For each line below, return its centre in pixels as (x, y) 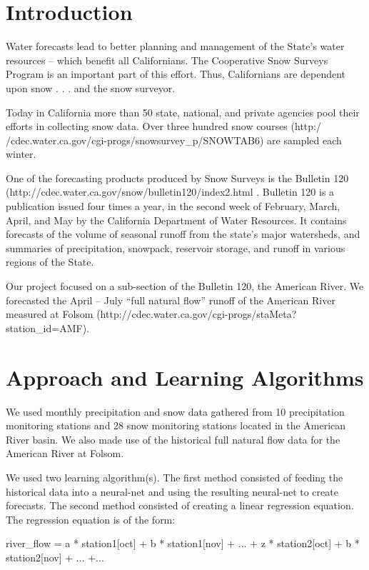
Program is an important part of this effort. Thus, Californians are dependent (176, 74)
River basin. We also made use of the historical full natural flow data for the (173, 439)
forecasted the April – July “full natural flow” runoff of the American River (171, 300)
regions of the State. (50, 262)
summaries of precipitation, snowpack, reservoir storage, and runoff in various (176, 247)
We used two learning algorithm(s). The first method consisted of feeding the (175, 477)
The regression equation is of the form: (91, 519)
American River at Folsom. (65, 453)
